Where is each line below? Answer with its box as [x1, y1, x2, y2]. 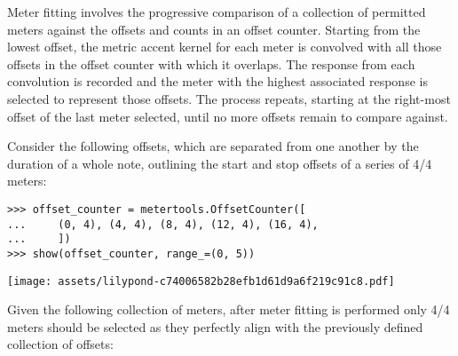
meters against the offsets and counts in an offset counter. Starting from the [7, 20, 421, 38]
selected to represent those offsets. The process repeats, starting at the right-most [7, 89, 451, 107]
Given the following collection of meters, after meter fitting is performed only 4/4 [7, 300, 450, 319]
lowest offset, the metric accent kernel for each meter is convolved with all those [7, 37, 442, 56]
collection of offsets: [7, 335, 114, 353]
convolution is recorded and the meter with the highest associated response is [7, 72, 428, 91]
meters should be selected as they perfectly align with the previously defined [7, 317, 423, 336]
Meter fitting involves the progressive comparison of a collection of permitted [7, 3, 426, 20]
